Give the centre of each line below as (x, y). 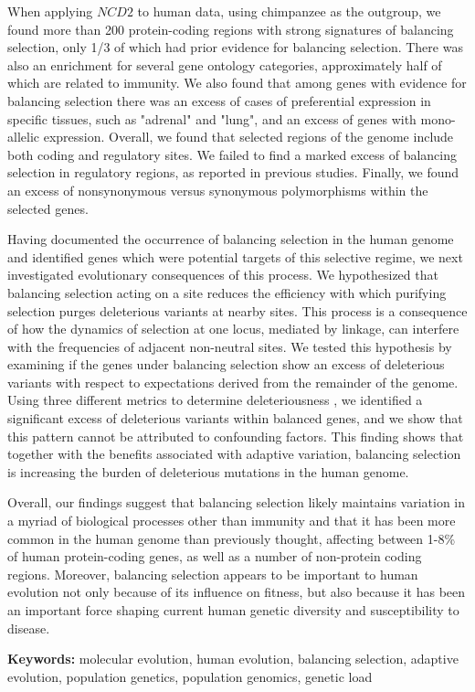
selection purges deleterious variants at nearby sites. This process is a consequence (237, 310)
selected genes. (48, 208)
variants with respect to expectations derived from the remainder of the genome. (233, 382)
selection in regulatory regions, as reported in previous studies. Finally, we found (233, 172)
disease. (29, 628)
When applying (50, 11)
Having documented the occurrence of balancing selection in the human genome (231, 239)
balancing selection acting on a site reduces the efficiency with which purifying (227, 292)
